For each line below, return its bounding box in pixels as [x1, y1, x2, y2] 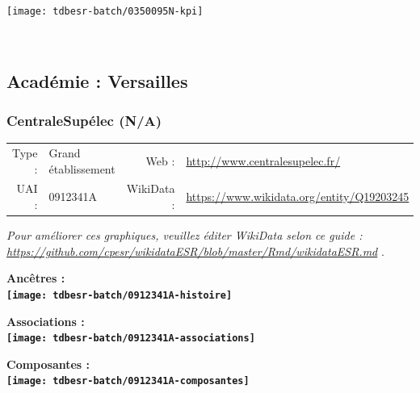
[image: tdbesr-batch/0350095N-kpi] [6, 6, 204, 17]
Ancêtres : [6, 270, 65, 286]
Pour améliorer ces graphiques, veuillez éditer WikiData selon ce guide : [6, 227, 363, 244]
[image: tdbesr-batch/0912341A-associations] [6, 332, 255, 345]
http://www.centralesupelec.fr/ [186, 152, 341, 169]
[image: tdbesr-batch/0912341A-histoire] [6, 289, 233, 301]
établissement [48, 160, 115, 177]
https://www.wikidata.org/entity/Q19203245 [186, 188, 409, 205]
